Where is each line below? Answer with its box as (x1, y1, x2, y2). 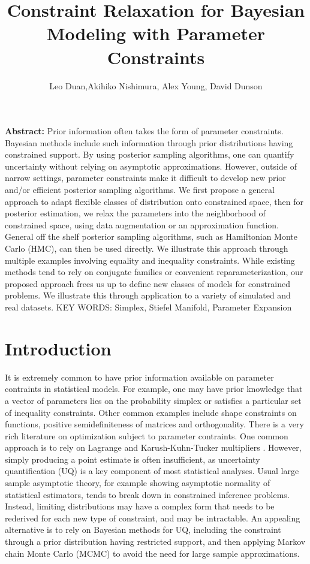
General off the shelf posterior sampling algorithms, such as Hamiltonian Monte (5, 230, 297, 243)
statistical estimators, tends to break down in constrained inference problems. (5, 488, 290, 500)
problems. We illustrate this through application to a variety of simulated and (5, 289, 291, 301)
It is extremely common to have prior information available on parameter (5, 370, 274, 383)
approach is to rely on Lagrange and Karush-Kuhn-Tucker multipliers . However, (5, 441, 302, 454)
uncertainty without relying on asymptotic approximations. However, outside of (5, 159, 297, 172)
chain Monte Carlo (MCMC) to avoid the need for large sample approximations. (5, 547, 300, 559)
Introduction (5, 336, 112, 360)
